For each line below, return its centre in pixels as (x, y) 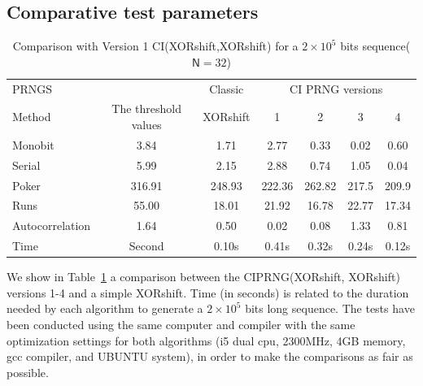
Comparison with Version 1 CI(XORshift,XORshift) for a (155, 46)
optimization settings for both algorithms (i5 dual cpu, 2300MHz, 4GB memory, (206, 340)
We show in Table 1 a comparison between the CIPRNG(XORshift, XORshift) (203, 277)
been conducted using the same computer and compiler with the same (181, 325)
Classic (227, 88)
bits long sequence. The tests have (330, 308)
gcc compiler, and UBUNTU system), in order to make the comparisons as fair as (210, 356)
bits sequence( (375, 46)
